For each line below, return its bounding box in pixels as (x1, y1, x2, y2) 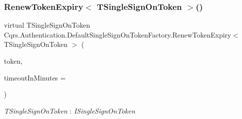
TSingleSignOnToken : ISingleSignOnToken (4, 105, 135, 116)
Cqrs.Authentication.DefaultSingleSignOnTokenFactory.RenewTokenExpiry (4, 29, 231, 40)
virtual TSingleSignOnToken (4, 20, 90, 30)
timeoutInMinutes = (4, 72, 66, 82)
